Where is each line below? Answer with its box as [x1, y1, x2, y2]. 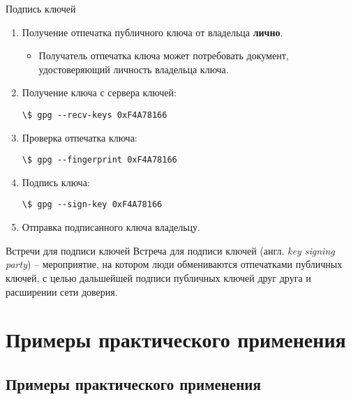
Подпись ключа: [22, 174, 90, 189]
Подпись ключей [6, 1, 76, 15]
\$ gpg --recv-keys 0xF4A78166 [22, 110, 167, 120]
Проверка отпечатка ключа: [22, 130, 137, 144]
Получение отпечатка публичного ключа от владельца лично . [22, 24, 283, 39]
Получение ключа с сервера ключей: [22, 85, 177, 100]
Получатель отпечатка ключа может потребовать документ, [38, 48, 289, 63]
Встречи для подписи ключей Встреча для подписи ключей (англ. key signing [6, 243, 335, 257]
